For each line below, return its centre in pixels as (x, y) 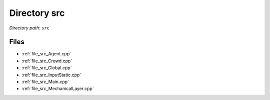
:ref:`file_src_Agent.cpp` (46, 54)
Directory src (37, 13)
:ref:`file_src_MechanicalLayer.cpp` (58, 89)
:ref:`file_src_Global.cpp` (47, 68)
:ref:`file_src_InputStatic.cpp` (51, 75)
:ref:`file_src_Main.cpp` (45, 82)
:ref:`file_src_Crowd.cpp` (47, 61)
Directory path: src (29, 28)
